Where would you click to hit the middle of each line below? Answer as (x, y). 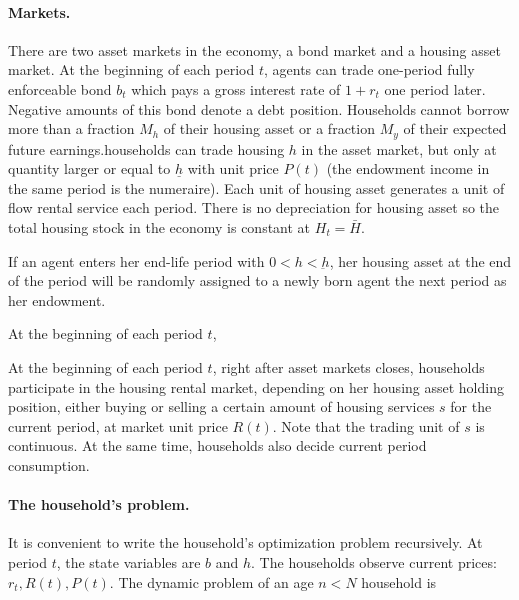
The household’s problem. (99, 504)
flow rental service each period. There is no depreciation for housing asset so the (254, 207)
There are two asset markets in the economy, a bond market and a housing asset (254, 49)
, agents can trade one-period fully (369, 69)
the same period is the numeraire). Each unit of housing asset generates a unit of (256, 187)
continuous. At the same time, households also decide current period (217, 445)
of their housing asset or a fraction (269, 128)
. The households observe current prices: (374, 561)
